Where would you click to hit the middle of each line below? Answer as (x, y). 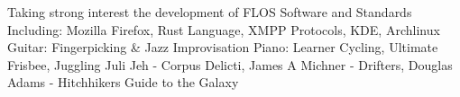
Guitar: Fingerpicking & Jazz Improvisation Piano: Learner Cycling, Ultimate (223, 47)
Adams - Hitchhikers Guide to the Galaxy (123, 82)
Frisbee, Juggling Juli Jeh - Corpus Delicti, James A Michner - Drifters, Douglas (230, 64)
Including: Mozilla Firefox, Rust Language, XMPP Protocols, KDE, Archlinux (224, 29)
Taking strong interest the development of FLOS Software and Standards (210, 12)
